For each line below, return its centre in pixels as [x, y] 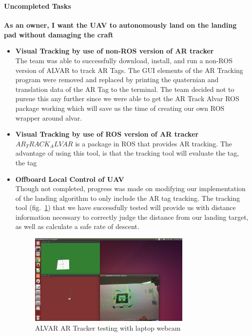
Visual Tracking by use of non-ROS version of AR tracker [115, 51]
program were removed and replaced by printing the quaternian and [117, 80]
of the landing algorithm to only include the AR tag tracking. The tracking [128, 198]
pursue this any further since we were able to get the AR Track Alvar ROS [127, 98]
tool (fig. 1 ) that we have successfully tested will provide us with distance [126, 207]
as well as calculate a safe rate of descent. [77, 226]
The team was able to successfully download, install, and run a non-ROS [124, 60]
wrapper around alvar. [49, 117]
